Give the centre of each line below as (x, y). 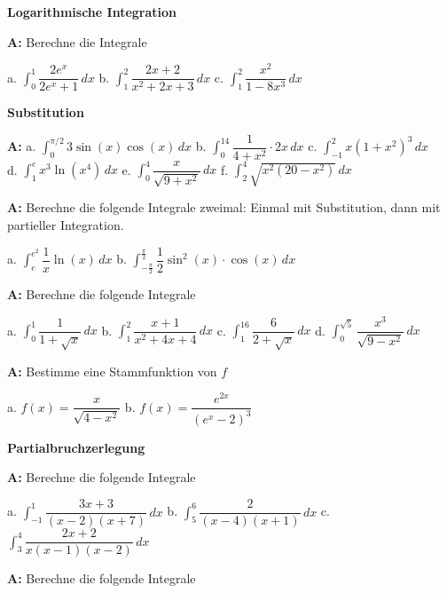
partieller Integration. (66, 225)
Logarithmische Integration (92, 12)
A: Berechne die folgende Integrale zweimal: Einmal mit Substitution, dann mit (224, 207)
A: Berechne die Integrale (77, 41)
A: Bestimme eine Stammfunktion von (112, 371)
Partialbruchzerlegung (76, 447)
